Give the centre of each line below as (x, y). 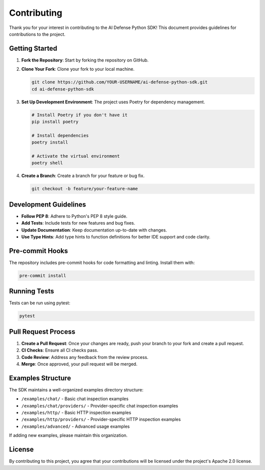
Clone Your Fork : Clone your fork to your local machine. (78, 69)
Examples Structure (40, 378)
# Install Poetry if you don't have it (79, 115)
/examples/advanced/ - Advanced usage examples (76, 426)
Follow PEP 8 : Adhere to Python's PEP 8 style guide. (74, 216)
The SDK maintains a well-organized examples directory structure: (76, 390)
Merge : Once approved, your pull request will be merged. (79, 364)
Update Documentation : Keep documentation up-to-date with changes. (94, 230)
